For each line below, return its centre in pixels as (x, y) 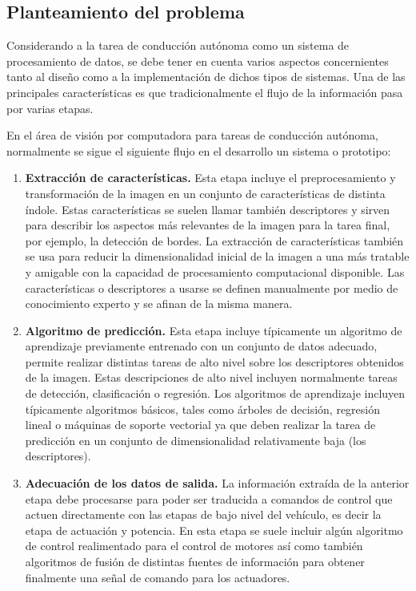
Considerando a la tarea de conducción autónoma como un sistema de (178, 45)
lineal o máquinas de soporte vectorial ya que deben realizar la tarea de (200, 425)
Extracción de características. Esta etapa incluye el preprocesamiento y (210, 178)
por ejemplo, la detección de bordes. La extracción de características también (214, 240)
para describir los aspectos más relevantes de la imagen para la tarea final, (208, 225)
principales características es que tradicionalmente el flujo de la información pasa (205, 92)
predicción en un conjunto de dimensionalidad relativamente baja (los (196, 440)
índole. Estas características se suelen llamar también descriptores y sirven (208, 209)
